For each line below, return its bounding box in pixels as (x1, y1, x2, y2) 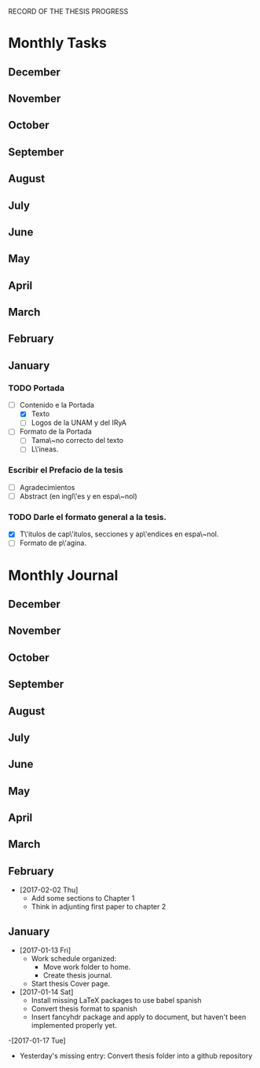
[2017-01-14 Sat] (19, 987, 74, 997)
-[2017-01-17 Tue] (8, 1036, 66, 1045)
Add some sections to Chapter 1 (31, 894, 135, 903)
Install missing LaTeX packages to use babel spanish (31, 996, 202, 1005)
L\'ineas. (31, 444, 59, 454)
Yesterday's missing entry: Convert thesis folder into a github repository (19, 1052, 253, 1061)
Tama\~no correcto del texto (31, 436, 124, 445)
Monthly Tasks (8, 35, 108, 52)
